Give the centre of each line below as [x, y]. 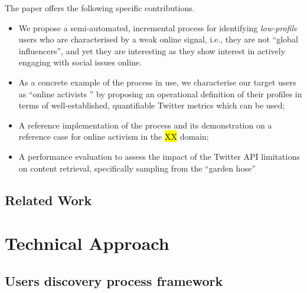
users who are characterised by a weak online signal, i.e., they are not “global [158, 39]
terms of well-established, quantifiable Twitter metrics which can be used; [152, 105]
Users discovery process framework [114, 280]
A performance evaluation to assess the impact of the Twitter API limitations [159, 156]
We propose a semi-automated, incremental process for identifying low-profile [158, 27]
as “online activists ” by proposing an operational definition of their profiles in [160, 93]
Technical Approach [87, 243]
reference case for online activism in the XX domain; [114, 136]
